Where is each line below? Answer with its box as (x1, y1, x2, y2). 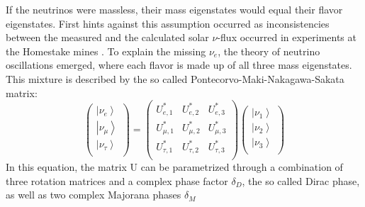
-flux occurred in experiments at (217, 30, 356, 45)
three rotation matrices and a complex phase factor (6, 173, 228, 188)
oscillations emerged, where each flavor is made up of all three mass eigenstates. (6, 57, 352, 72)
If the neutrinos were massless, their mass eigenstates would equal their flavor (6, 2, 343, 16)
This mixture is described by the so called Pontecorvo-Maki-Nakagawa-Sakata (6, 71, 344, 86)
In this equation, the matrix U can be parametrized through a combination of (6, 160, 343, 174)
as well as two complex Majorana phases (6, 187, 181, 202)
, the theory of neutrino (218, 43, 320, 58)
